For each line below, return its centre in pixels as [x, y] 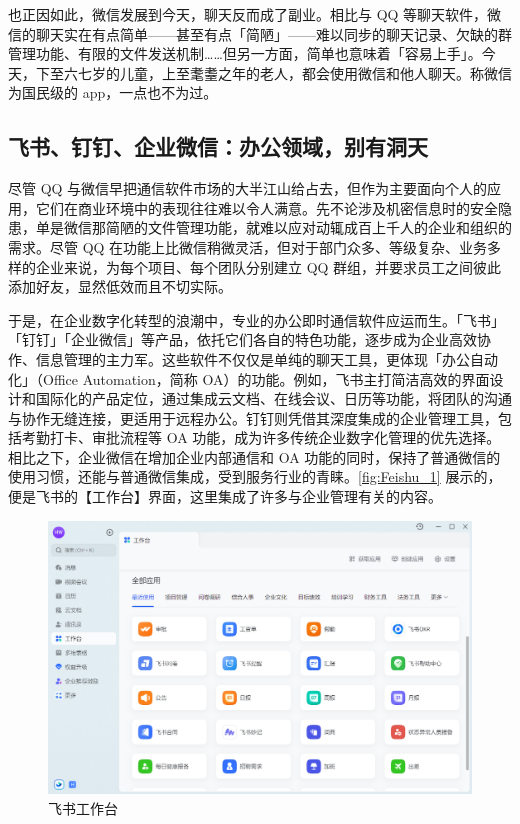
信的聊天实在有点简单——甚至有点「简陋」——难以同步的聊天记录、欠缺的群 [260, 33]
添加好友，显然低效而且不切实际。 [120, 286]
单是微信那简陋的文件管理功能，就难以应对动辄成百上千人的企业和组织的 [273, 227]
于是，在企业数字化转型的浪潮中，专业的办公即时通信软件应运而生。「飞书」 [256, 319]
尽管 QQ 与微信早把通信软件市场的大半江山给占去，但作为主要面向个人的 [248, 188]
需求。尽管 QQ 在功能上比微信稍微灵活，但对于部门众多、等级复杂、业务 [248, 246]
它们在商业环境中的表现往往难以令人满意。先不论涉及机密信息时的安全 [266, 207]
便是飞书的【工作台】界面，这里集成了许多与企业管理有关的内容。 [225, 496]
